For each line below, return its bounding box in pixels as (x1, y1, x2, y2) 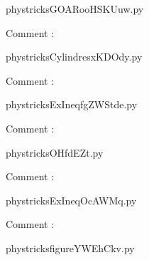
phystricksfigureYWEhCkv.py (6, 240, 135, 255)
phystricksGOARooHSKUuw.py (6, 1, 144, 16)
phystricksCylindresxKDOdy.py (6, 49, 143, 64)
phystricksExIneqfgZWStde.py (6, 97, 138, 112)
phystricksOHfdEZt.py (6, 145, 104, 160)
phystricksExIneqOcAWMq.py (6, 192, 137, 207)
